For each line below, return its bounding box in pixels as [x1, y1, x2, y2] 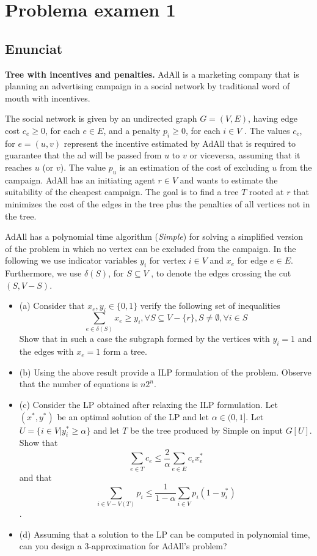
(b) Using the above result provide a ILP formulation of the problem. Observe [19, 365, 312, 378]
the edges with [19, 345, 74, 358]
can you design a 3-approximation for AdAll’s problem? [19, 539, 227, 552]
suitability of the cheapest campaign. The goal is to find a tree [5, 185, 239, 198]
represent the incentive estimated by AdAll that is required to [64, 136, 296, 149]
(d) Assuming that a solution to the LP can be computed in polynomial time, [19, 527, 310, 540]
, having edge [248, 112, 297, 125]
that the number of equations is [19, 377, 138, 390]
